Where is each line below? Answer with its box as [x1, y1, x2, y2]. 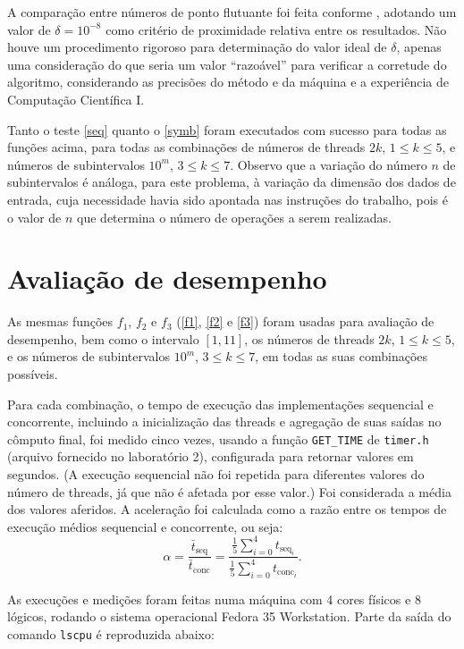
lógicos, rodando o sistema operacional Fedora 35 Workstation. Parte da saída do [7, 607, 451, 626]
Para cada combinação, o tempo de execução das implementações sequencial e [7, 394, 434, 413]
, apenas [396, 38, 442, 56]
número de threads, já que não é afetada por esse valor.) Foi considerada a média [7, 482, 451, 501]
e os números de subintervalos [7, 347, 170, 366]
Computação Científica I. [7, 89, 145, 108]
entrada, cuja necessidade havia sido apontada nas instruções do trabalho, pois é [7, 190, 449, 208]
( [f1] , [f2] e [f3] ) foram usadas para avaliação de [176, 312, 434, 331]
